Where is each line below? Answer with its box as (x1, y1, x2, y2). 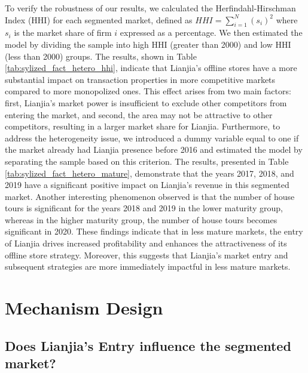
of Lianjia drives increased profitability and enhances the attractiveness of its (5, 237, 287, 249)
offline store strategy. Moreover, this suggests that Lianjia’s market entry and (5, 248, 288, 261)
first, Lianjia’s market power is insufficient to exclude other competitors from (5, 96, 287, 109)
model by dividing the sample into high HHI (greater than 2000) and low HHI (5, 38, 291, 50)
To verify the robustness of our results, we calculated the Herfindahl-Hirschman (5, 2, 296, 14)
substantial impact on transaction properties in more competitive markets (5, 73, 276, 85)
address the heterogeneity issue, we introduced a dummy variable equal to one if (5, 131, 299, 144)
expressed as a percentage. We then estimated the (120, 26, 303, 39)
